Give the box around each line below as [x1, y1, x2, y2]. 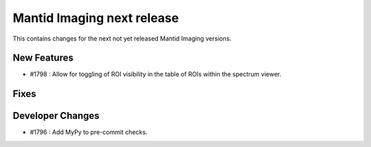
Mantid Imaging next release [12, 10, 179, 25]
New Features [12, 52, 74, 64]
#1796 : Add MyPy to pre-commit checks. [30, 128, 148, 137]
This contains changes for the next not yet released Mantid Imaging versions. [12, 34, 232, 43]
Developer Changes [12, 110, 100, 122]
